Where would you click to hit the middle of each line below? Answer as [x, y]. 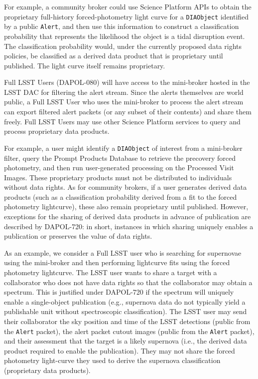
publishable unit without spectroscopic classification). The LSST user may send [126, 311]
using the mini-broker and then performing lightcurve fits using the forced [117, 262]
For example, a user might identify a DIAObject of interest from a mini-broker [123, 148]
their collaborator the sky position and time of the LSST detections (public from [127, 321]
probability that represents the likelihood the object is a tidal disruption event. [125, 36]
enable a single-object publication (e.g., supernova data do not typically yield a [125, 301]
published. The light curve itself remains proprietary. [85, 65]
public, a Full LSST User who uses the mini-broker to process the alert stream [124, 102]
